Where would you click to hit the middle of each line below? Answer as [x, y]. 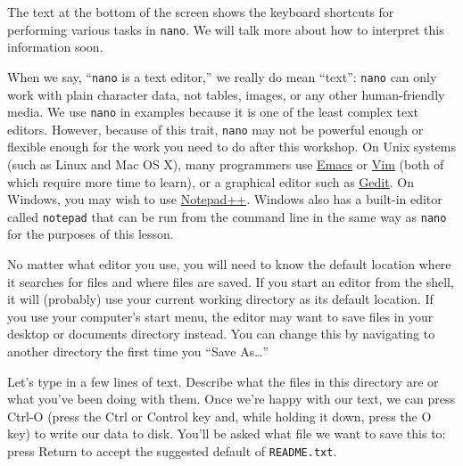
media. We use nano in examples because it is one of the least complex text [213, 112]
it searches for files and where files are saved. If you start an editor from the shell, [231, 281]
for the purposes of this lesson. [91, 234]
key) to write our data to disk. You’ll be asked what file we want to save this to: [227, 433]
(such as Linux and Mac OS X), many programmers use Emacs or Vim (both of [226, 164]
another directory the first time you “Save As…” [138, 351]
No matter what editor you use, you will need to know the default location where [229, 264]
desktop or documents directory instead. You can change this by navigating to [221, 334]
